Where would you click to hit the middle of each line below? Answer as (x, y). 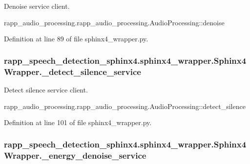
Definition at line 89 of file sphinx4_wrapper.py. (76, 39)
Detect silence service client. (46, 89)
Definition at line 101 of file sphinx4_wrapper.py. (78, 122)
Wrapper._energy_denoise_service (75, 155)
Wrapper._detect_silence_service (73, 71)
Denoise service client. (37, 6)
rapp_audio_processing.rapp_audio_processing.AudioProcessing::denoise (114, 22)
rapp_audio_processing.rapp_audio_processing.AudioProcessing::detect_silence (125, 106)
